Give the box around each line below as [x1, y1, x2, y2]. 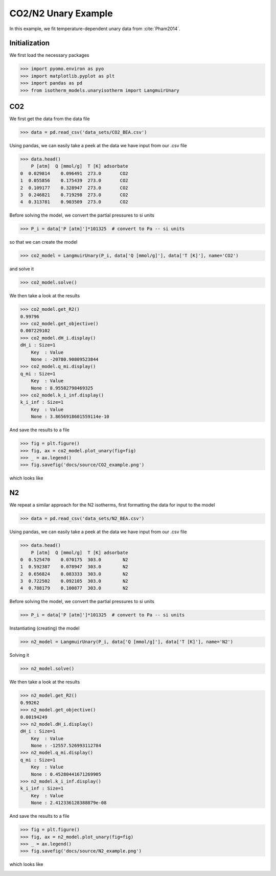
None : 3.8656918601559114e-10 [31, 414, 109, 420]
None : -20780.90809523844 [31, 357, 99, 362]
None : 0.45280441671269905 [31, 771, 102, 777]
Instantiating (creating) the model [9, 625, 80, 631]
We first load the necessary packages [9, 52, 89, 58]
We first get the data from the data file [9, 116, 90, 122]
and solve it [9, 266, 34, 272]
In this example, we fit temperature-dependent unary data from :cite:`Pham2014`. [9, 26, 181, 32]
